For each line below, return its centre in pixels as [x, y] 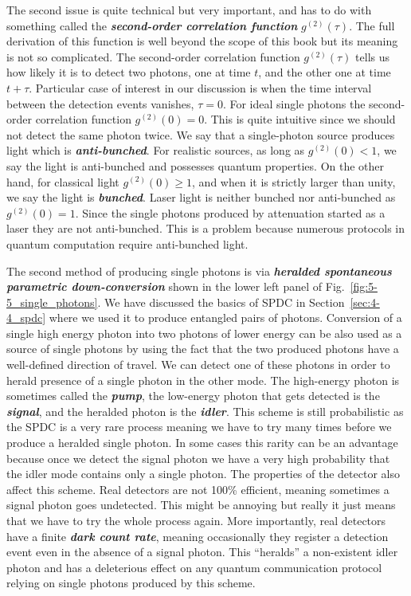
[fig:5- [364, 286]
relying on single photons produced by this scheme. [131, 583]
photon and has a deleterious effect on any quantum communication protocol [194, 567]
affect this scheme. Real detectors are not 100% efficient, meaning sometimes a [198, 489]
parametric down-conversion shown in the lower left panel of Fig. [176, 286]
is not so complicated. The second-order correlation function [153, 56]
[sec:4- [365, 302]
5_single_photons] [52, 302]
